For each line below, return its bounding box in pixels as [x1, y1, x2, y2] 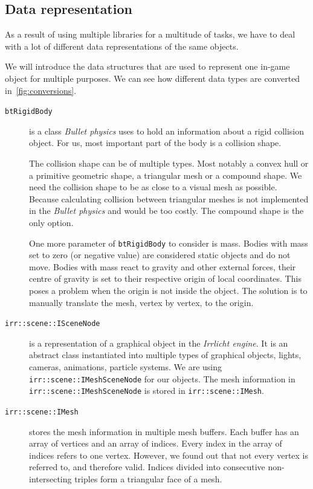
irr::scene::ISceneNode [5, 319, 100, 328]
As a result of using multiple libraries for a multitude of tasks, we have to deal [5, 28, 295, 41]
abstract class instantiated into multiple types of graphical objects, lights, [29, 348, 302, 361]
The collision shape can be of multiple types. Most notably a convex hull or [29, 157, 309, 170]
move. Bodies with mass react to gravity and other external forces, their [29, 260, 296, 273]
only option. [29, 216, 74, 228]
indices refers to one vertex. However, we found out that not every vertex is [29, 448, 309, 461]
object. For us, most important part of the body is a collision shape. [29, 136, 282, 149]
